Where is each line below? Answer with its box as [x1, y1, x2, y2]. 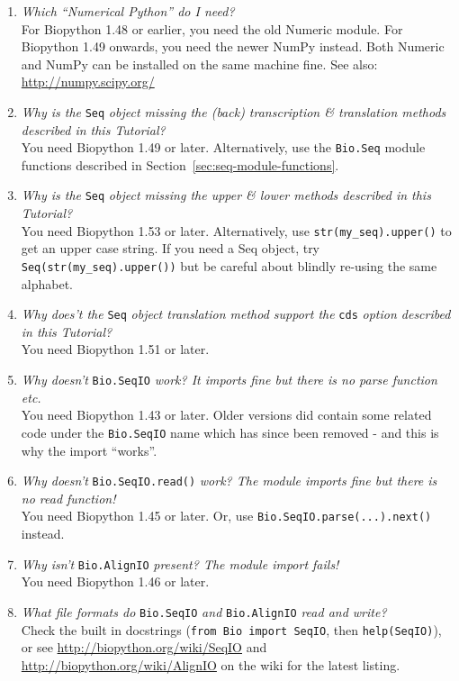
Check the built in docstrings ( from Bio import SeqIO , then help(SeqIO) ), [21, 620, 442, 639]
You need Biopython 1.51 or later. [21, 340, 210, 359]
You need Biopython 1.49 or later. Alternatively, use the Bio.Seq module [21, 138, 426, 157]
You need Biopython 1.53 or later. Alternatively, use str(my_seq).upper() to [21, 221, 452, 240]
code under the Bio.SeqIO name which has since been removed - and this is [21, 422, 439, 441]
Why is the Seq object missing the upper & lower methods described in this [21, 186, 431, 204]
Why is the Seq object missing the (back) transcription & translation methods [21, 102, 446, 121]
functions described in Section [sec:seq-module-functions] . [21, 155, 339, 174]
